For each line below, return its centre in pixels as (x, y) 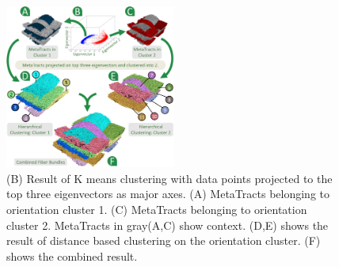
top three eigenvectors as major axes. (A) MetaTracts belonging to (168, 194)
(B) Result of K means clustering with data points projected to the (169, 178)
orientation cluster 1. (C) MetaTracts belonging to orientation (157, 210)
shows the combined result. (72, 256)
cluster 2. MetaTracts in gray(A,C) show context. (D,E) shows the (168, 225)
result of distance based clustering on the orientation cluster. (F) (164, 240)
